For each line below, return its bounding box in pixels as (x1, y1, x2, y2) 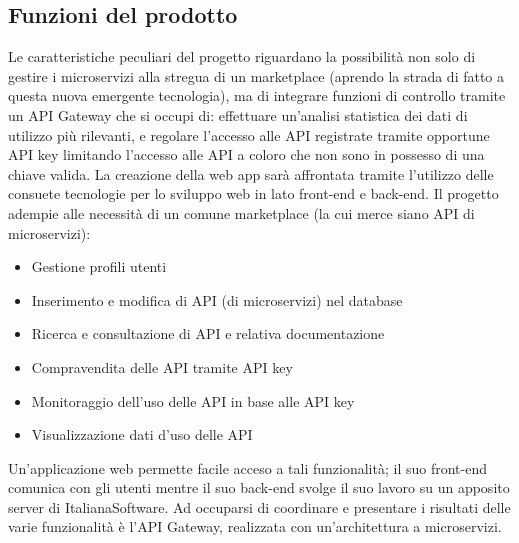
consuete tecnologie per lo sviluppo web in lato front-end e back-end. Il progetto (8, 183, 499, 204)
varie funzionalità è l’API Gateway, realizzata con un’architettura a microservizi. (8, 516, 502, 537)
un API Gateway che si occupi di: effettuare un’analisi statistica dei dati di (8, 104, 468, 125)
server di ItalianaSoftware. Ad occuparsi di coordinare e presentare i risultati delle (8, 496, 511, 517)
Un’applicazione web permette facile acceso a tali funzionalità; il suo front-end (8, 457, 487, 478)
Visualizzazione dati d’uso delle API (31, 424, 253, 445)
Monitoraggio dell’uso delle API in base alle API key (31, 390, 355, 411)
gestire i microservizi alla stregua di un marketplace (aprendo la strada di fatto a (8, 65, 505, 86)
